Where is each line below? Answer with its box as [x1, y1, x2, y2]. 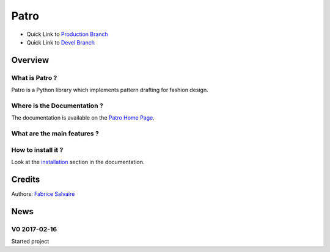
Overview [11, 55, 50, 65]
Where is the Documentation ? [11, 101, 103, 110]
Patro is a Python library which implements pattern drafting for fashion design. [11, 86, 209, 94]
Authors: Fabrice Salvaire [11, 190, 75, 198]
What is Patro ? [11, 73, 57, 82]
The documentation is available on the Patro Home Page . [11, 114, 155, 121]
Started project [11, 238, 50, 245]
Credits [11, 174, 40, 184]
